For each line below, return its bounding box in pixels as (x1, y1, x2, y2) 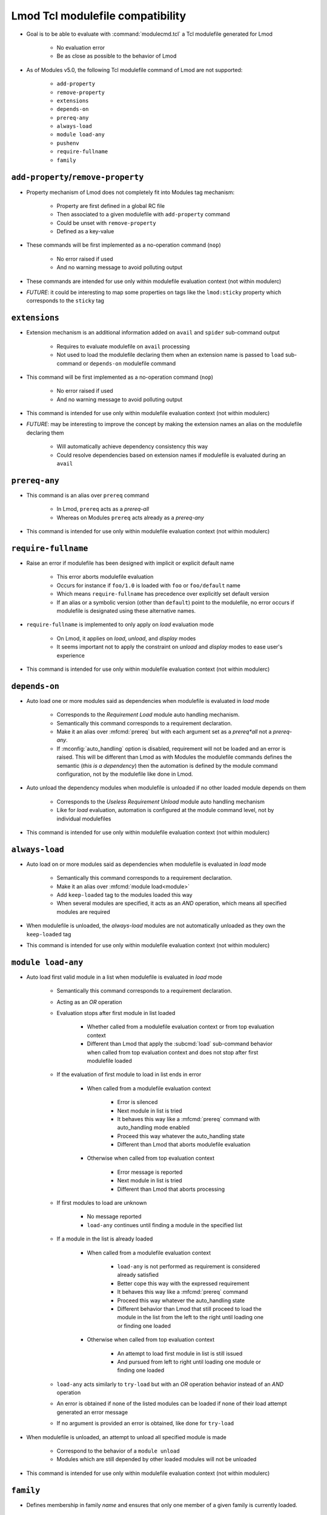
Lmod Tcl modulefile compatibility (11, 9, 187, 22)
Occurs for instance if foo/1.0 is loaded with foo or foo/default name (56, 582, 240, 589)
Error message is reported (117, 1168, 183, 1176)
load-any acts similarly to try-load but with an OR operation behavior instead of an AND (56, 1380, 284, 1388)
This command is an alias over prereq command (26, 491, 150, 499)
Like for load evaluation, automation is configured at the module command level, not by (56, 807, 274, 814)
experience (56, 651, 85, 659)
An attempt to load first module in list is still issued (117, 1350, 243, 1357)
